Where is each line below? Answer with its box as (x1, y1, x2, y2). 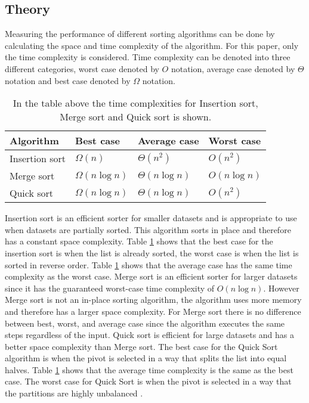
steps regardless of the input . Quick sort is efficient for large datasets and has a (5, 328, 295, 341)
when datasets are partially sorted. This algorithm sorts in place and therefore (5, 223, 291, 235)
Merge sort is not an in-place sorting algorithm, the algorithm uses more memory (5, 293, 302, 306)
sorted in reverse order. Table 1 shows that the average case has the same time (5, 258, 292, 271)
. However (263, 281, 299, 294)
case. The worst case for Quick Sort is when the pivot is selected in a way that (5, 375, 292, 387)
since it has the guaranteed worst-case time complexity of (5, 281, 215, 294)
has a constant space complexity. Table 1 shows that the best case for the (5, 235, 273, 247)
